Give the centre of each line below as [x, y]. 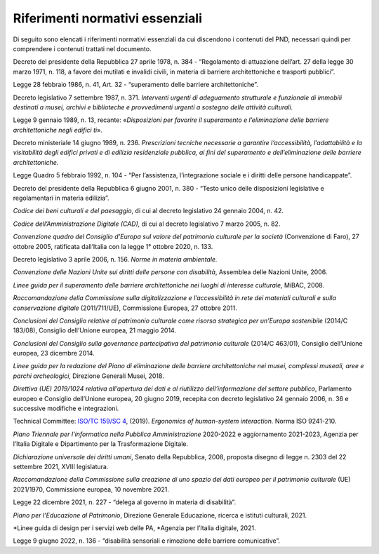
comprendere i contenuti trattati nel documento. [82, 48]
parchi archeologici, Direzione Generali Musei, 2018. [88, 376]
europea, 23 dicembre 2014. [54, 353]
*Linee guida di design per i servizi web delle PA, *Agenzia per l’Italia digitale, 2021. [134, 528]
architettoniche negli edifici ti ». [58, 130]
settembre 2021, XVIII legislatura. [61, 467]
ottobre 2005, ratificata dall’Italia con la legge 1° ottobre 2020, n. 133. [113, 246]
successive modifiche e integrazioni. [66, 408]
